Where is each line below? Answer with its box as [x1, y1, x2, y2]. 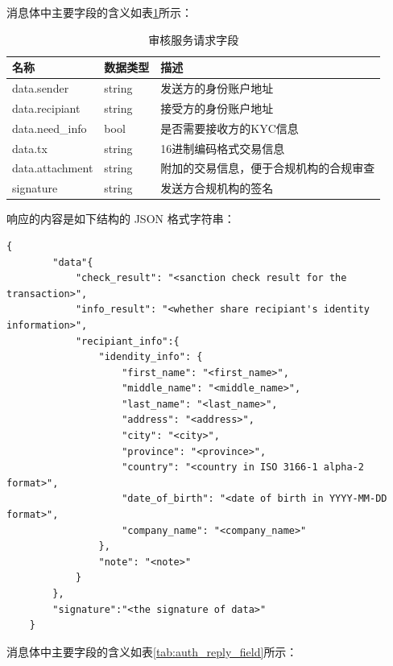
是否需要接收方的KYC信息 [160, 119, 299, 136]
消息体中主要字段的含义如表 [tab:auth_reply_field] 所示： [6, 643, 298, 660]
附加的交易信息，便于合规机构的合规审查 [160, 159, 375, 176]
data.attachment [12, 159, 93, 176]
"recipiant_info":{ [75, 335, 180, 347]
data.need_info [12, 119, 87, 136]
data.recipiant [12, 99, 81, 116]
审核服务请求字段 [148, 31, 239, 48]
